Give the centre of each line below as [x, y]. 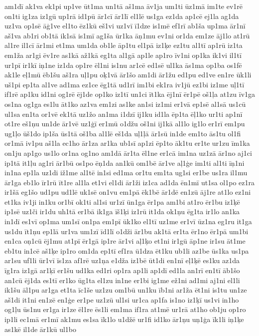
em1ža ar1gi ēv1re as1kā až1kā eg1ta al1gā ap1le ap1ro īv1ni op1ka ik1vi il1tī [123, 55]
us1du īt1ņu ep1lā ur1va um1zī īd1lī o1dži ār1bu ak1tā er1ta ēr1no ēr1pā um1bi [127, 231]
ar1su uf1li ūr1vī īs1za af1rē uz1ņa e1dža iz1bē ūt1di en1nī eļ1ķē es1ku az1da [122, 260]
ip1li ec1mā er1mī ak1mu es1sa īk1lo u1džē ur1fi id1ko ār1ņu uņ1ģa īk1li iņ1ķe [124, 319]
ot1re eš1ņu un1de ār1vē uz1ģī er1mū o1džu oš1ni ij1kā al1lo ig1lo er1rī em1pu [125, 124]
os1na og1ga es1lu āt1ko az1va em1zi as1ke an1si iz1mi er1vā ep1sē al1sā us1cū [125, 104]
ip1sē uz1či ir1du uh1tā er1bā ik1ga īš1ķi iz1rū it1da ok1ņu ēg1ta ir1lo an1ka [122, 211]
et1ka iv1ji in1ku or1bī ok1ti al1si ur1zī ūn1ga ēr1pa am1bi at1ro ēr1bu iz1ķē [122, 201]
